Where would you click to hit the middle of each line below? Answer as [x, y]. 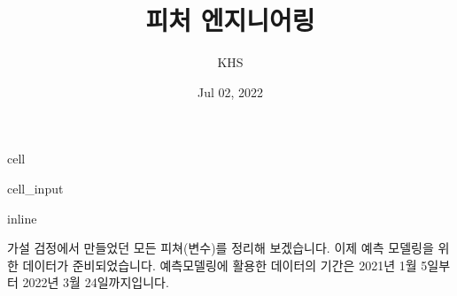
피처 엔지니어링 [230, 20]
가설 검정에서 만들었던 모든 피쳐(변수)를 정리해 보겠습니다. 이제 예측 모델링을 [221, 248]
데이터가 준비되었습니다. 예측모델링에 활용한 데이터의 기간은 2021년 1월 [220, 265]
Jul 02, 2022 [230, 91]
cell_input [35, 188]
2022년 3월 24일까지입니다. [96, 282]
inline [22, 218]
